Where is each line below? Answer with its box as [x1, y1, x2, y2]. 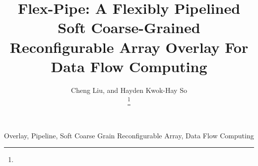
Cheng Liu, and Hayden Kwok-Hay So [71, 84, 187, 95]
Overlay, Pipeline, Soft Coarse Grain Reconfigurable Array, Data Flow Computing [4, 130, 254, 140]
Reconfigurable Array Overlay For [9, 37, 249, 57]
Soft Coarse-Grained [58, 17, 200, 38]
